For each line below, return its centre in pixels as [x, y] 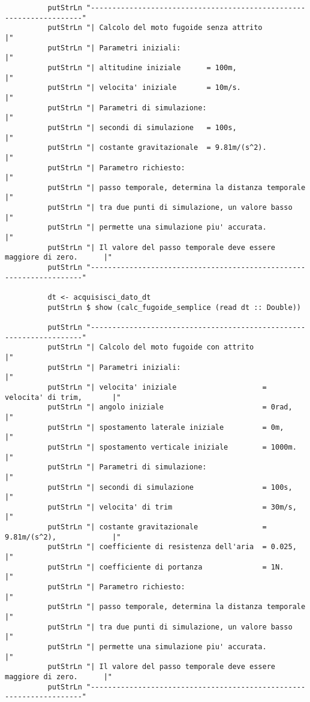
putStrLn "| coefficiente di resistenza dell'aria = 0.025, [172, 547]
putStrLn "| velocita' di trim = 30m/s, [172, 507]
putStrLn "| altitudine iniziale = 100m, [142, 67]
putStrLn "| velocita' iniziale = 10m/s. [144, 88]
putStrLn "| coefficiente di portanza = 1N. [166, 567]
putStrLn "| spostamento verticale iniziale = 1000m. [172, 447]
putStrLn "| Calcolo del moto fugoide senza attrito [155, 28]
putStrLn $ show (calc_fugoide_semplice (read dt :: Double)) [174, 307]
